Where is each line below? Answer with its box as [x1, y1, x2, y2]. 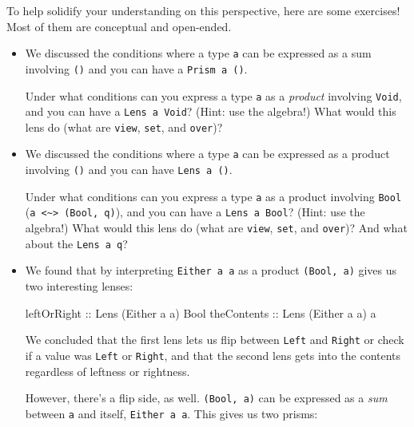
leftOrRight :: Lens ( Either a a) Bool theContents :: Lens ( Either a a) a [25, 304, 376, 321]
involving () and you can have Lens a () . [25, 161, 233, 178]
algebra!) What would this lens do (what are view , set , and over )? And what [25, 219, 408, 236]
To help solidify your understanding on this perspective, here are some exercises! [6, 2, 400, 18]
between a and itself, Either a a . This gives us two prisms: [25, 405, 318, 421]
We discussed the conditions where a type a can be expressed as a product [25, 145, 390, 162]
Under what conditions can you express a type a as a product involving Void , [25, 87, 402, 104]
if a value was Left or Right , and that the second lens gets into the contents [25, 346, 401, 363]
